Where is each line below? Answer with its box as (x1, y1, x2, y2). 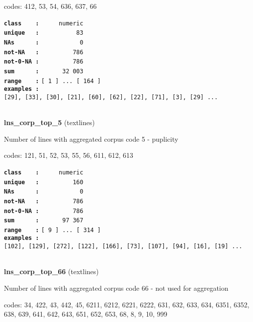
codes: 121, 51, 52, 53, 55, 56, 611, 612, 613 (4, 150, 134, 160)
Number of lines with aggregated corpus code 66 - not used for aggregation (4, 282, 229, 293)
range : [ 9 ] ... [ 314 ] (4, 226, 101, 234)
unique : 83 (4, 29, 84, 37)
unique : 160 (4, 178, 84, 186)
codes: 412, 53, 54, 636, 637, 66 (4, 1, 97, 11)
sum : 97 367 (4, 217, 84, 224)
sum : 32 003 (4, 67, 84, 75)
